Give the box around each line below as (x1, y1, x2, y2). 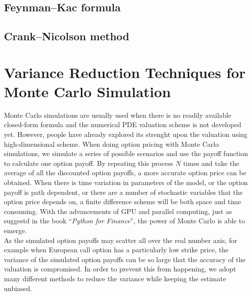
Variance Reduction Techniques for (4, 62, 246, 82)
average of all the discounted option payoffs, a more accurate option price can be (4, 167, 247, 178)
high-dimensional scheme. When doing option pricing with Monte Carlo (4, 138, 219, 149)
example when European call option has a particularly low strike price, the (4, 244, 228, 255)
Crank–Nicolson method (4, 28, 129, 44)
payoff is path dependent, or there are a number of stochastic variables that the (4, 187, 243, 197)
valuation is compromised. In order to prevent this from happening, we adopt (4, 264, 236, 274)
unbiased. (4, 283, 32, 293)
